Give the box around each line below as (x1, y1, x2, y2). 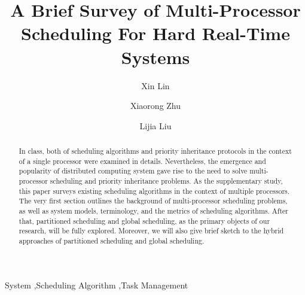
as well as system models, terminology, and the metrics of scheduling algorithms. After (19, 206, 288, 216)
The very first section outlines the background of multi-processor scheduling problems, (19, 196, 288, 206)
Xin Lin (141, 79, 170, 92)
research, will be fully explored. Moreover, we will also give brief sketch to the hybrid (19, 226, 284, 236)
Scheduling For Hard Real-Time (21, 21, 290, 45)
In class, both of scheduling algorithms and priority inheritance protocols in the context (19, 146, 292, 156)
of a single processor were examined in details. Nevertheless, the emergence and (19, 156, 266, 166)
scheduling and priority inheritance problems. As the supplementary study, (50, 176, 283, 186)
